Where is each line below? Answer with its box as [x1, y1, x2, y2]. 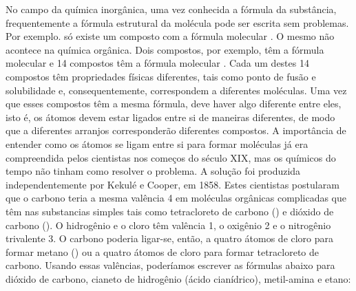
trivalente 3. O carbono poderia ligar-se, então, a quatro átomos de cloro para [6, 231, 334, 246]
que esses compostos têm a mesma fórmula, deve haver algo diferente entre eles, [6, 96, 342, 111]
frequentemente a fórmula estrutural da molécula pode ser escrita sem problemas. [6, 15, 349, 30]
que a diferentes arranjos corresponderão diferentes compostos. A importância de [6, 123, 346, 138]
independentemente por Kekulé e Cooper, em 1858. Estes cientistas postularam [6, 177, 339, 191]
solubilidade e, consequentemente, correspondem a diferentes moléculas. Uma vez [6, 83, 347, 97]
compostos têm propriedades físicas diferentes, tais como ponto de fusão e [6, 69, 316, 83]
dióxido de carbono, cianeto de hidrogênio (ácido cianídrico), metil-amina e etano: [6, 271, 351, 285]
